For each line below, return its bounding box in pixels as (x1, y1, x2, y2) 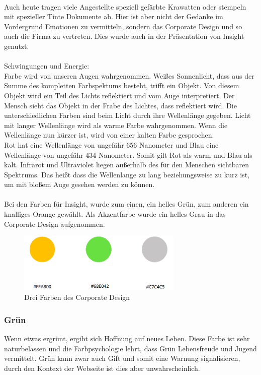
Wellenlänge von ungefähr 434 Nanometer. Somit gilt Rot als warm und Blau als (4, 149, 252, 160)
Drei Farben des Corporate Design (24, 292, 130, 302)
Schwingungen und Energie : (4, 60, 90, 71)
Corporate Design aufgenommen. (4, 218, 105, 229)
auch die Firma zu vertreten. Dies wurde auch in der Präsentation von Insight (4, 31, 244, 41)
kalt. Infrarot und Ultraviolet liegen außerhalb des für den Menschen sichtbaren (4, 159, 249, 170)
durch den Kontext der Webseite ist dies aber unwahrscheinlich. (4, 362, 200, 373)
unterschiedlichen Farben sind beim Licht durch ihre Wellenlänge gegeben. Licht (4, 110, 251, 120)
